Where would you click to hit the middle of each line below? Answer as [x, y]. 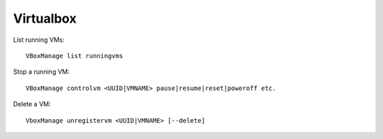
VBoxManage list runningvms [74, 56]
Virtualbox [45, 18]
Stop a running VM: [41, 72]
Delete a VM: [32, 104]
